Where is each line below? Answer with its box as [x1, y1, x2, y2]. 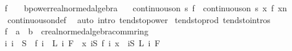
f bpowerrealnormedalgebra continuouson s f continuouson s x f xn [4, 2, 287, 14]
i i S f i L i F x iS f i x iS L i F [4, 36, 160, 49]
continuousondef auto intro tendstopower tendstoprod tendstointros [7, 13, 271, 26]
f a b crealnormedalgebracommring [4, 25, 148, 37]
